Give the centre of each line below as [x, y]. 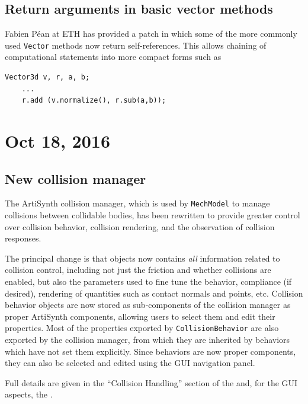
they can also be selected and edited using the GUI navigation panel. [130, 363]
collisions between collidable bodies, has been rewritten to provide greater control [153, 215]
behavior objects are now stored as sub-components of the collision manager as [148, 305]
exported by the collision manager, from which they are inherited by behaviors [147, 340]
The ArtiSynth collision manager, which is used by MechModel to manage [137, 203]
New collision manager [76, 178]
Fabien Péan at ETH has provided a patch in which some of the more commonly [151, 34]
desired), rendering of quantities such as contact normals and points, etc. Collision [154, 293]
